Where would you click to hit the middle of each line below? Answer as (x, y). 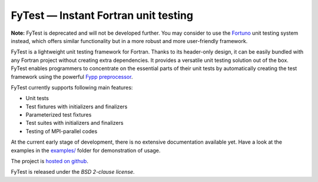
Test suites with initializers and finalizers (74, 123)
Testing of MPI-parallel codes (62, 131)
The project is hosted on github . (49, 161)
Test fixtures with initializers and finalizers (77, 107)
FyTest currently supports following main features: (72, 87)
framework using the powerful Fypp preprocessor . (72, 77)
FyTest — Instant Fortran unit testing (102, 15)
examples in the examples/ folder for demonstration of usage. (86, 150)
